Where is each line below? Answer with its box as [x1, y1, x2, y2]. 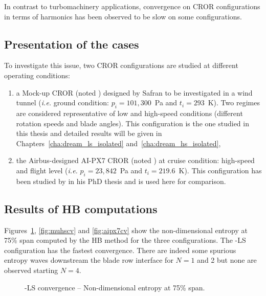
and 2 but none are [197, 255, 257, 265]
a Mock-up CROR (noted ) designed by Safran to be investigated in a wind [16, 87, 253, 98]
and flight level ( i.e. [16, 165, 78, 175]
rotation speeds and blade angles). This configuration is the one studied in [16, 118, 249, 128]
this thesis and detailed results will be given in [16, 128, 162, 139]
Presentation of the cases [4, 36, 139, 52]
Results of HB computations [4, 200, 158, 216]
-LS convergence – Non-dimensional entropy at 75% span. [25, 282, 205, 292]
